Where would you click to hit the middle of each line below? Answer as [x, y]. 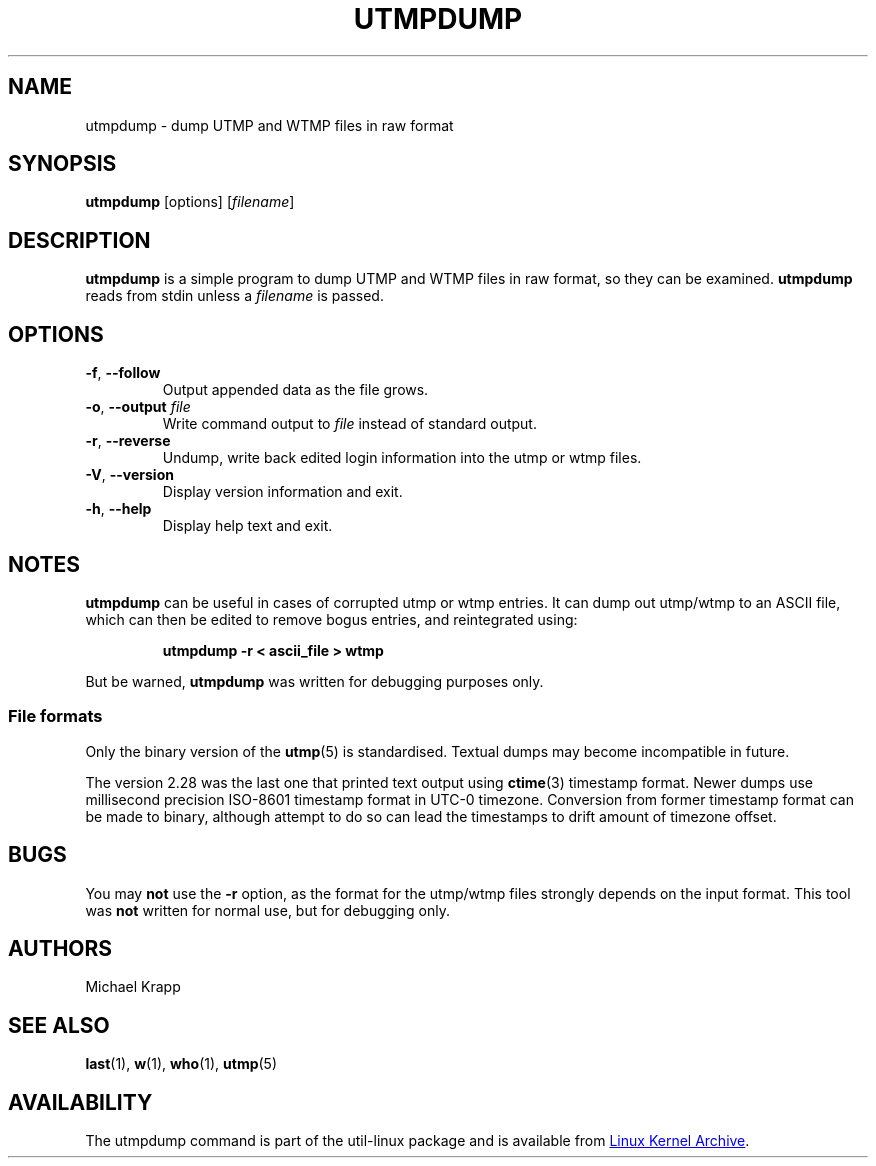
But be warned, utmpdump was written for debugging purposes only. [314, 681]
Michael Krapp [133, 987]
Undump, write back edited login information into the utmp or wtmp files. [402, 458]
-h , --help [118, 509]
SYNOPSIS [62, 164]
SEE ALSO [59, 1025]
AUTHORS [60, 948]
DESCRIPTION [79, 240]
